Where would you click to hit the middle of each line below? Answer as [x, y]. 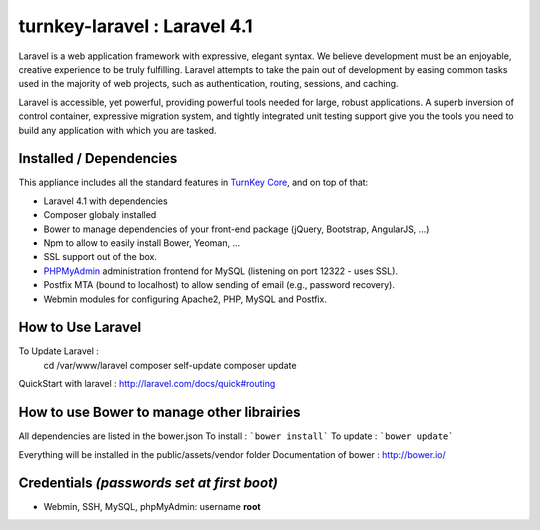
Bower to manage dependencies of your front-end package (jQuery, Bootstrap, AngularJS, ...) [236, 229]
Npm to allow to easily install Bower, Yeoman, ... [142, 242]
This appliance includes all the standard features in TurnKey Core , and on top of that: [193, 182]
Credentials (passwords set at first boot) [148, 483]
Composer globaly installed [100, 215]
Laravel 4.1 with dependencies [106, 201]
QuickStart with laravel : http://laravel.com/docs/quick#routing [147, 384]
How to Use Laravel [80, 327]
